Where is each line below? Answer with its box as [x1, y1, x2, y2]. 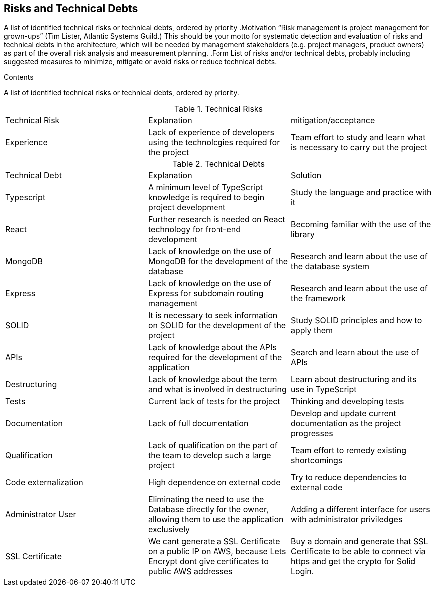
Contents [4, 73, 34, 82]
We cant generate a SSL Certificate [148, 536, 280, 547]
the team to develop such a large [148, 450, 271, 461]
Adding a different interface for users [290, 504, 430, 515]
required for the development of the [148, 352, 282, 363]
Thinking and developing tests [290, 396, 404, 407]
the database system [290, 261, 370, 272]
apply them [290, 325, 333, 336]
